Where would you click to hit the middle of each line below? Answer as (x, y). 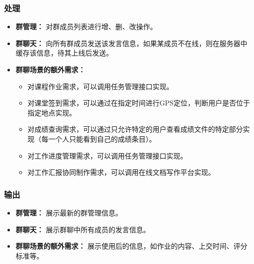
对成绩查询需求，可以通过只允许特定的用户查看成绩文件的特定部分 (135, 129)
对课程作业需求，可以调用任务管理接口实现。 (100, 86)
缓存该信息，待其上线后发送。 (64, 53)
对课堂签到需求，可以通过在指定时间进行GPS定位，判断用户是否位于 (139, 103)
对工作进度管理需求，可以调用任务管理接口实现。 (107, 155)
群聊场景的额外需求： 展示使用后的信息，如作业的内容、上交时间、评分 (131, 246)
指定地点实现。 (52, 112)
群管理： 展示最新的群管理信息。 (69, 212)
